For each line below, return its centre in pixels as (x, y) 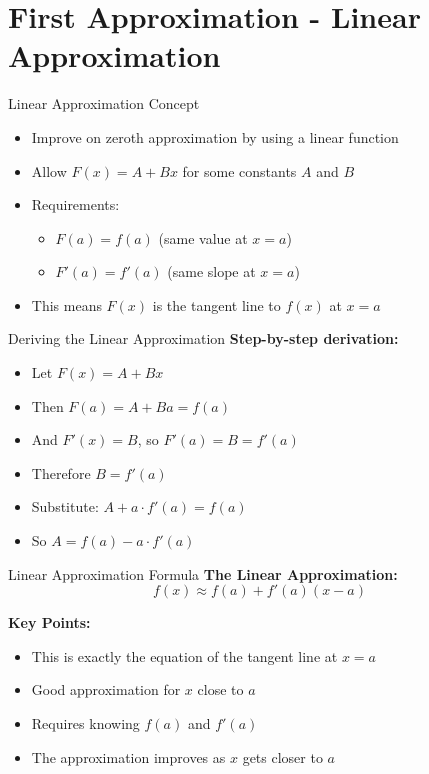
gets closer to (282, 756)
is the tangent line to (216, 304)
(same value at (203, 237)
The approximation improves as (128, 756)
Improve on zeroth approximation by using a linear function (215, 136)
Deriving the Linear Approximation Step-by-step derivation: (203, 338)
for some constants (239, 170)
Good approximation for (106, 689)
